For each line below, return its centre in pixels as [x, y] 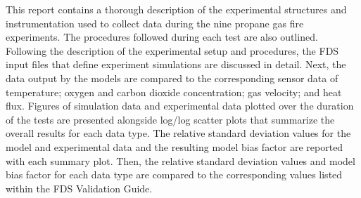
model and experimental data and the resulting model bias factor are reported [175, 146]
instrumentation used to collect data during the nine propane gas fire [155, 23]
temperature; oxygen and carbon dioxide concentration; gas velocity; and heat [174, 92]
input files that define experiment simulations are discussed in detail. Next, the [176, 64]
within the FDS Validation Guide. [79, 188]
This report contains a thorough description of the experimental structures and [176, 9]
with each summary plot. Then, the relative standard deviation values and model [180, 160]
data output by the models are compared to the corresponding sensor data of [172, 78]
